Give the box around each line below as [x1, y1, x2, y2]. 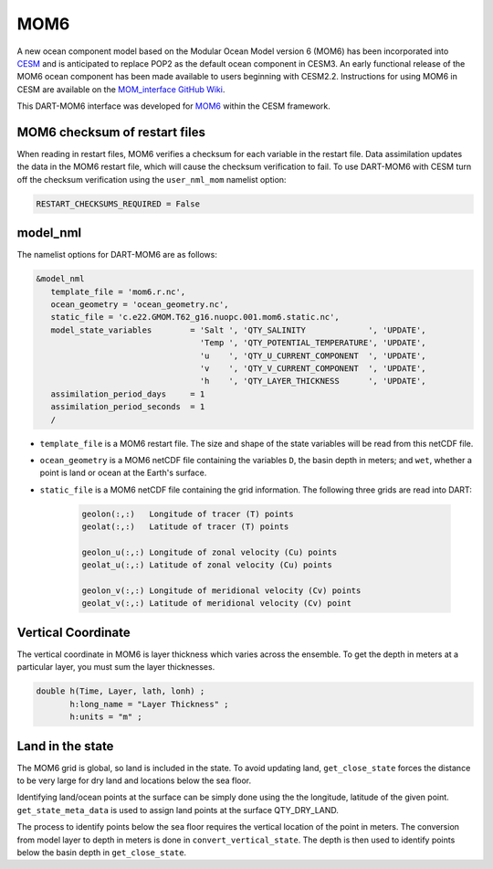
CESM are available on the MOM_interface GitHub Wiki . [16, 83, 226, 95]
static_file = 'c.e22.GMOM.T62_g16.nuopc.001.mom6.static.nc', [50, 312, 340, 323]
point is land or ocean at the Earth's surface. [39, 467, 207, 479]
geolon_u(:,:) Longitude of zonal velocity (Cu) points [81, 546, 338, 557]
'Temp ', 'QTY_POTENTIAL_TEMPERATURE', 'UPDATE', [199, 338, 426, 348]
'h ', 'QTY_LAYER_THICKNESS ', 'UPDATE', [199, 376, 426, 387]
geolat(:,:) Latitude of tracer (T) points [81, 522, 289, 532]
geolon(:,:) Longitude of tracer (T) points [81, 508, 294, 519]
